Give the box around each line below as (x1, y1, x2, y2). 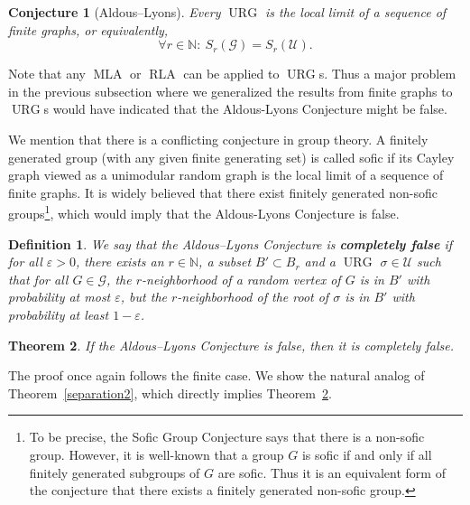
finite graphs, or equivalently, (8, 20, 169, 39)
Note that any (8, 64, 86, 83)
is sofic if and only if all (301, 444, 432, 463)
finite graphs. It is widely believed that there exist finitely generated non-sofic (8, 182, 438, 201)
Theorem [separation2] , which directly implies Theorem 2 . (8, 383, 332, 402)
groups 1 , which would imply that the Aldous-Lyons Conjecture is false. (8, 201, 400, 222)
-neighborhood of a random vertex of (142, 269, 341, 288)
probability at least (8, 304, 109, 323)
